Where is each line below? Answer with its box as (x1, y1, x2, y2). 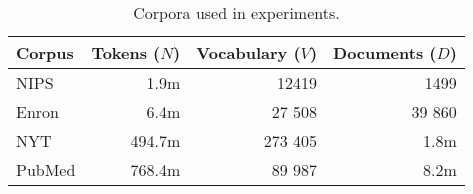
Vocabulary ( (196, 41, 301, 64)
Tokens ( (91, 41, 161, 64)
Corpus (16, 41, 74, 64)
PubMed (16, 158, 76, 181)
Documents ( (333, 41, 437, 64)
